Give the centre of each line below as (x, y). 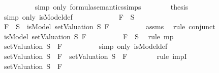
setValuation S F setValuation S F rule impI (95, 56)
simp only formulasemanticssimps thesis (112, 7)
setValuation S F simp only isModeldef (86, 46)
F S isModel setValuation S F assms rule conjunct (109, 26)
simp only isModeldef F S (69, 16)
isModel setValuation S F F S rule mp (89, 36)
